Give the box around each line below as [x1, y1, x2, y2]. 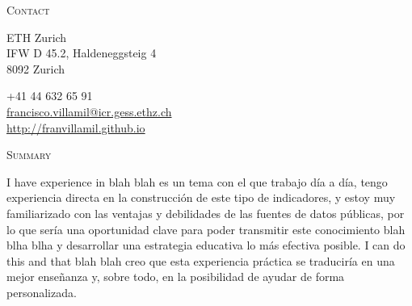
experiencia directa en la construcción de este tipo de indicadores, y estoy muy [6, 189, 396, 206]
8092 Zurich [6, 60, 65, 77]
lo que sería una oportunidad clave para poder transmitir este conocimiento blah [6, 220, 406, 237]
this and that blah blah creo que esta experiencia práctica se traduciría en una [6, 252, 395, 269]
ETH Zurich [6, 28, 67, 45]
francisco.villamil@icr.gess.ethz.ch [6, 103, 172, 119]
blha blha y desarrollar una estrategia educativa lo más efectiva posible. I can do [6, 237, 406, 254]
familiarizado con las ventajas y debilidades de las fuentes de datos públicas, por [6, 204, 405, 221]
